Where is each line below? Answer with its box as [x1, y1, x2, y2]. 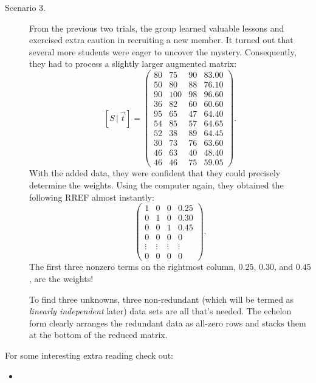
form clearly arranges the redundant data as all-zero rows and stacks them [29, 316, 306, 329]
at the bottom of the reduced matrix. [29, 328, 168, 341]
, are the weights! [29, 272, 94, 285]
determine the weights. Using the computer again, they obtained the [29, 178, 284, 191]
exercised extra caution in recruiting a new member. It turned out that [29, 33, 294, 46]
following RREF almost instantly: [29, 190, 154, 203]
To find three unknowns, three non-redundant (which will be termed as [29, 292, 294, 305]
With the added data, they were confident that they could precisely [29, 167, 281, 179]
